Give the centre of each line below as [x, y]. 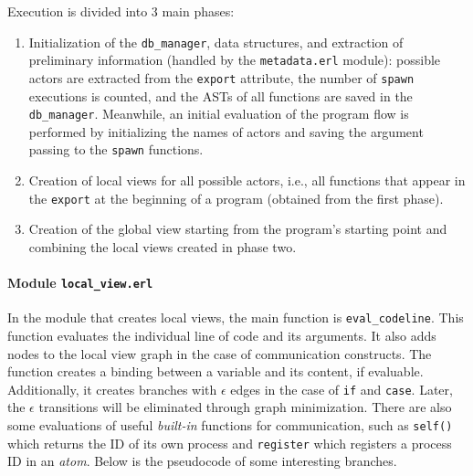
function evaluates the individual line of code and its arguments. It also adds [222, 336]
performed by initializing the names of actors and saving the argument [226, 131]
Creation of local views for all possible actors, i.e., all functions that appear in [247, 180]
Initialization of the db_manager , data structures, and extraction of [216, 42]
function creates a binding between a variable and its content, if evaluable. [215, 371]
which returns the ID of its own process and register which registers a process [230, 443]
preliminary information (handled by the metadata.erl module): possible [235, 60]
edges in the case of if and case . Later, [342, 389]
